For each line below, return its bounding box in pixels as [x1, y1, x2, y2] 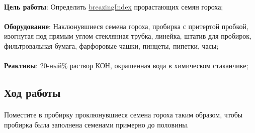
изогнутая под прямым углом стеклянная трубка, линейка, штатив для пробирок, [4, 31, 251, 41]
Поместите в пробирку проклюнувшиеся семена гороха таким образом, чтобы [4, 109, 243, 120]
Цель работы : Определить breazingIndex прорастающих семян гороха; [4, 1, 223, 12]
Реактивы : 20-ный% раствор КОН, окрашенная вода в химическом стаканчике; [4, 60, 248, 71]
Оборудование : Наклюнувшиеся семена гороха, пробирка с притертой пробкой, [4, 21, 248, 31]
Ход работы [4, 85, 61, 100]
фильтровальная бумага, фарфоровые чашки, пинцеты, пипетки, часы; [4, 40, 219, 51]
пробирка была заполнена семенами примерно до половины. [4, 119, 189, 129]
